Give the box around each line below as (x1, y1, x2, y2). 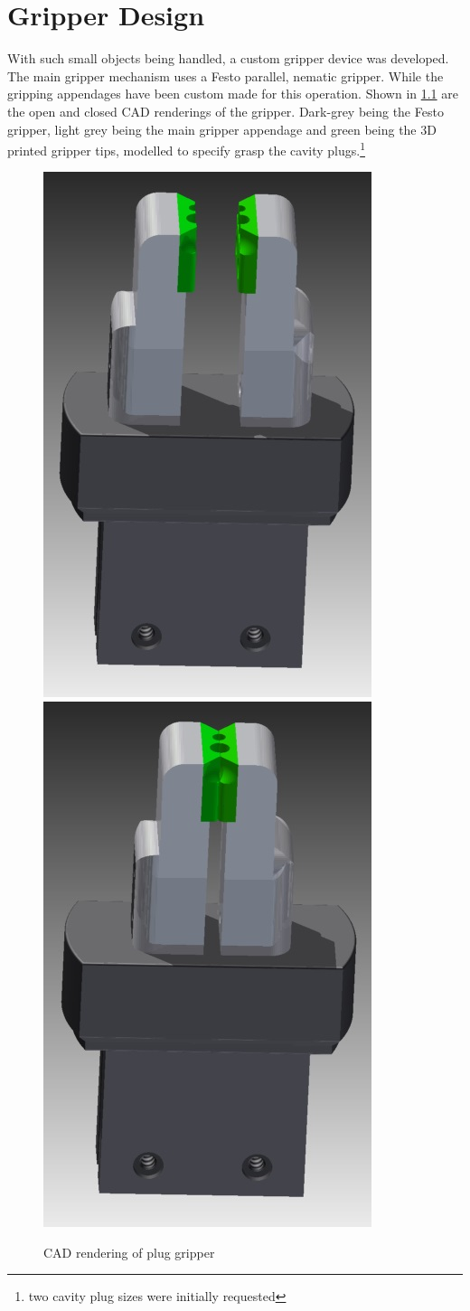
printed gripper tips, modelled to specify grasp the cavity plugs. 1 (7, 138, 366, 159)
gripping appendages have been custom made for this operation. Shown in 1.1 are (7, 84, 458, 103)
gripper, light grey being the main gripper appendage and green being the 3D (7, 119, 437, 138)
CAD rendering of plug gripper (43, 1242, 215, 1261)
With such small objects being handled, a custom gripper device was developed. (7, 49, 449, 68)
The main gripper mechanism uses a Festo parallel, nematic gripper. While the (7, 66, 444, 85)
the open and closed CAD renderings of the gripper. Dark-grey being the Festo (7, 101, 444, 120)
